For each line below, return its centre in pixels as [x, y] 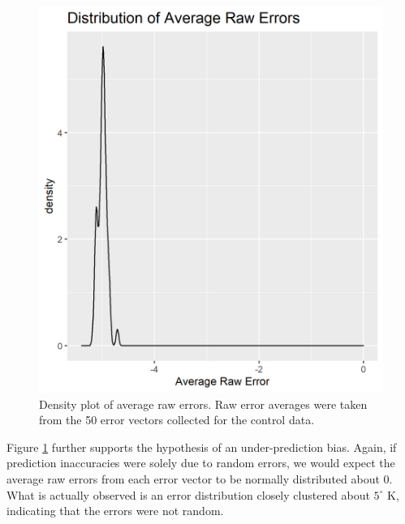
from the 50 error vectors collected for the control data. [177, 420]
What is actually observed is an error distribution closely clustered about [188, 494]
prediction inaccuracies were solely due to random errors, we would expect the [201, 463]
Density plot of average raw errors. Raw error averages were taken [203, 404]
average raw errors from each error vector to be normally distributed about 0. [200, 479]
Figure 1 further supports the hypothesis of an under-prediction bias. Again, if [202, 447]
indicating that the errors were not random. [115, 511]
